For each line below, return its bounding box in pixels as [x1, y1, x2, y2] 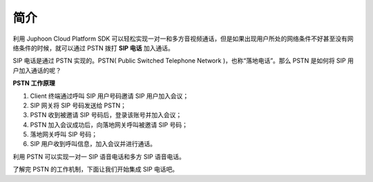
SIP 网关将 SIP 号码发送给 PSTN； [30, 101, 127, 110]
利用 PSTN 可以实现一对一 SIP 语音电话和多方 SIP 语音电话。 [12, 152, 186, 161]
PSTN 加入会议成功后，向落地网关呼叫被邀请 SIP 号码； [30, 121, 188, 129]
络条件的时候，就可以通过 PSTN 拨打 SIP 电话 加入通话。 [12, 43, 174, 52]
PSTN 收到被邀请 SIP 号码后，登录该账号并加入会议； [30, 111, 182, 119]
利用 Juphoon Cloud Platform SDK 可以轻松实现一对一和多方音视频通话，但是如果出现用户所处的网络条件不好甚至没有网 [12, 34, 354, 43]
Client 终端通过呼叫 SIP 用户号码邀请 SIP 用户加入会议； [30, 92, 189, 100]
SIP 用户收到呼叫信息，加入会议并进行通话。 [30, 140, 157, 148]
